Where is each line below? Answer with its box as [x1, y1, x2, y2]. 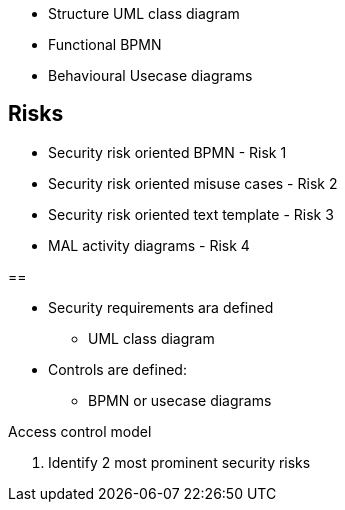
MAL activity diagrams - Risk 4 [48, 236, 250, 254]
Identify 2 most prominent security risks [48, 453, 311, 471]
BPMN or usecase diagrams [88, 391, 272, 409]
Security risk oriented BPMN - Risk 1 [48, 143, 287, 161]
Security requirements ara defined [48, 298, 274, 316]
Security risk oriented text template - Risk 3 [48, 205, 334, 223]
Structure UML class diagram [48, 5, 240, 22]
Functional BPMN [48, 36, 162, 53]
